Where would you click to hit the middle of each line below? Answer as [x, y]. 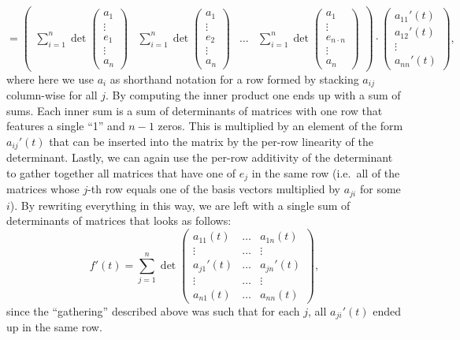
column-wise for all [52, 95]
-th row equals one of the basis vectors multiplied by [214, 189]
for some [380, 189]
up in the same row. [54, 327]
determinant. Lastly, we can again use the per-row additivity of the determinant [200, 157]
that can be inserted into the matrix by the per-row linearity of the [211, 141]
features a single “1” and [66, 126]
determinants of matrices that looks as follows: [119, 220]
